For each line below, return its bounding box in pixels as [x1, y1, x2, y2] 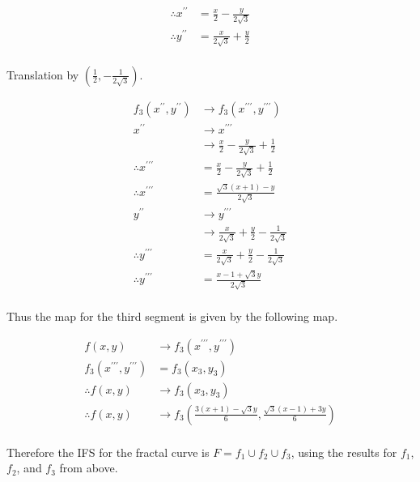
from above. [59, 459, 118, 476]
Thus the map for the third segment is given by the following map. [6, 307, 338, 324]
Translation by [6, 66, 79, 83]
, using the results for [291, 443, 397, 460]
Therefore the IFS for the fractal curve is [6, 443, 210, 460]
